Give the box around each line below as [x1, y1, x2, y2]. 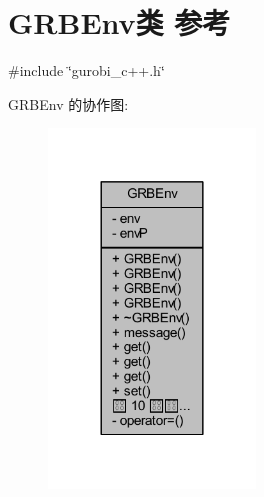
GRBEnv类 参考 [8, 2, 231, 43]
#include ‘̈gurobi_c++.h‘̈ [8, 60, 165, 81]
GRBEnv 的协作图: [8, 93, 129, 114]
